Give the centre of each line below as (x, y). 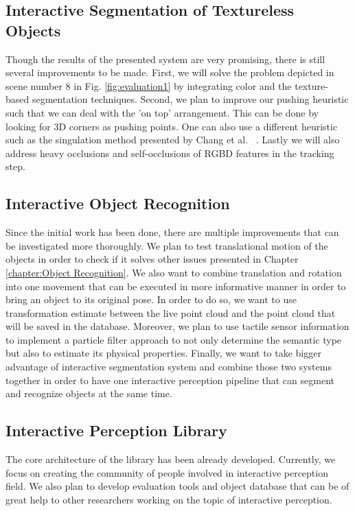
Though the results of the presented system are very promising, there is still (165, 59)
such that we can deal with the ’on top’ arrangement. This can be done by (162, 112)
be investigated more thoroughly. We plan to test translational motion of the (167, 245)
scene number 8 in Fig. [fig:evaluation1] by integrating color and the (149, 85)
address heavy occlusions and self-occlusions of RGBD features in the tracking (170, 153)
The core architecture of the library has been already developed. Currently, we (171, 459)
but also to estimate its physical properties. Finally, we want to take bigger (163, 353)
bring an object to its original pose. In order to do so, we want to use (151, 299)
